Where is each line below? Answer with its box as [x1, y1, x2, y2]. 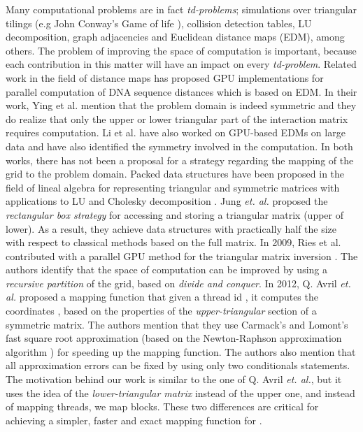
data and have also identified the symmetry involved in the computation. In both [6, 138, 353, 153]
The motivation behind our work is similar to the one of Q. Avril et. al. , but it [6, 372, 342, 387]
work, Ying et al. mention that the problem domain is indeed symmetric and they [6, 98, 357, 113]
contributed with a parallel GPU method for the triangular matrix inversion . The [6, 248, 358, 263]
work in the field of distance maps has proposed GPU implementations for [6, 70, 324, 85]
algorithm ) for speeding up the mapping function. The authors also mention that [6, 344, 356, 359]
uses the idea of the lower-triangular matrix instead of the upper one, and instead [6, 385, 355, 400]
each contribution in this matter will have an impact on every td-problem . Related [6, 57, 357, 71]
